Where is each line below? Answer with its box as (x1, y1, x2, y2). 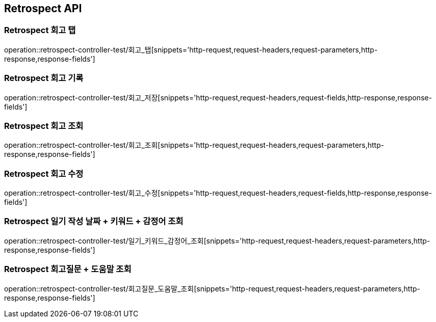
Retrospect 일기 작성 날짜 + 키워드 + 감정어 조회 (4, 216, 184, 227)
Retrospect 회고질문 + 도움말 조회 (4, 264, 132, 275)
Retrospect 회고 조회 (4, 120, 84, 131)
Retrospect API (4, 2, 82, 15)
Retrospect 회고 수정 (4, 168, 84, 179)
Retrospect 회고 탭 (4, 25, 76, 36)
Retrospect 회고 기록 (4, 73, 84, 84)
